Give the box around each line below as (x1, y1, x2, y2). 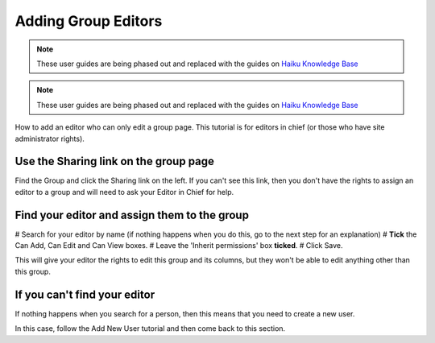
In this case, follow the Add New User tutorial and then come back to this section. (14, 324, 286, 333)
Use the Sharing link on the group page (14, 155, 215, 168)
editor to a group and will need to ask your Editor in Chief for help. (14, 187, 234, 196)
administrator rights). (14, 134, 85, 143)
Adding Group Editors (14, 12, 163, 30)
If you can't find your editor (14, 287, 155, 301)
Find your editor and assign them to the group (14, 208, 250, 221)
